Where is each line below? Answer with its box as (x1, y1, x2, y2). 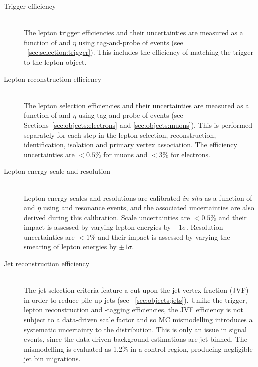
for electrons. (170, 149, 210, 159)
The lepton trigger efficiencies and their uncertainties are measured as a (24, 27, 243, 38)
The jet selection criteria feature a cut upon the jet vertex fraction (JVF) (24, 285, 249, 295)
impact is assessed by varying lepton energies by (24, 222, 171, 232)
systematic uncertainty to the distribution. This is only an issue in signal (24, 324, 247, 334)
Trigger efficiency (4, 1, 56, 11)
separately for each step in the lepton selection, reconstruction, (24, 129, 216, 140)
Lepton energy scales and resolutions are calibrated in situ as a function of (24, 192, 252, 203)
